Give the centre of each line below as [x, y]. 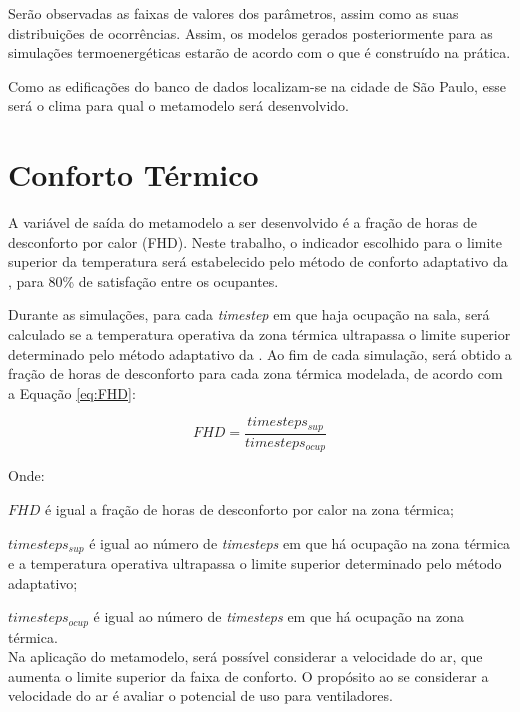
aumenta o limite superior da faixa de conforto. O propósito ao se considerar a [248, 675]
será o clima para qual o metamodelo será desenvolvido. [178, 105]
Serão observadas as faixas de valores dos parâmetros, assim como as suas [233, 13]
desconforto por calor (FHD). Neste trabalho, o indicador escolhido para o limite [255, 241]
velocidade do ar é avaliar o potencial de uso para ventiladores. [200, 695]
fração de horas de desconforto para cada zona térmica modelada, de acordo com [255, 373]
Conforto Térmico [133, 174]
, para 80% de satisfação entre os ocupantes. [143, 280]
